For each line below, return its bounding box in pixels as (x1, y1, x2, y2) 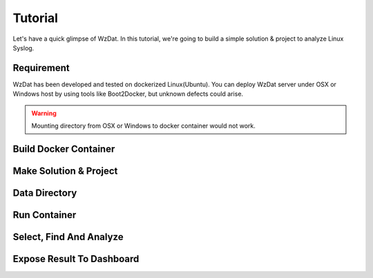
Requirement (12, 62, 70, 74)
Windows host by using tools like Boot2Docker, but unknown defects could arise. (12, 90, 244, 98)
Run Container (12, 209, 77, 221)
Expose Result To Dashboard (12, 252, 140, 265)
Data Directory (12, 187, 77, 199)
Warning (31, 109, 57, 117)
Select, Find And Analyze (12, 231, 124, 243)
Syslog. (12, 43, 35, 52)
